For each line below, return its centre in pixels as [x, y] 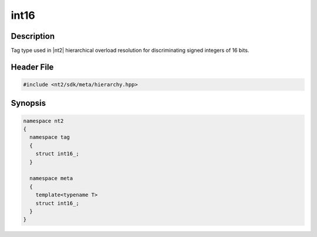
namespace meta [51, 178]
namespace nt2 [43, 121]
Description [33, 36]
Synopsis [28, 103]
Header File [32, 67]
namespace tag [50, 137]
